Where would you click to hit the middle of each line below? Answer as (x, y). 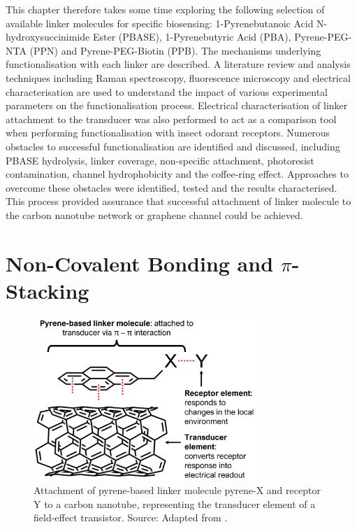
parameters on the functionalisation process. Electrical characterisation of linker (177, 105)
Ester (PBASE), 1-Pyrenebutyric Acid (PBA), (192, 37)
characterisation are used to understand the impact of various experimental (167, 91)
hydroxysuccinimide (48, 37)
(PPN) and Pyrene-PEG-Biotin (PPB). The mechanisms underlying (175, 50)
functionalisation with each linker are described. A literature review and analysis (178, 64)
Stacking (48, 290)
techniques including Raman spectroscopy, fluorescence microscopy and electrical (178, 77)
